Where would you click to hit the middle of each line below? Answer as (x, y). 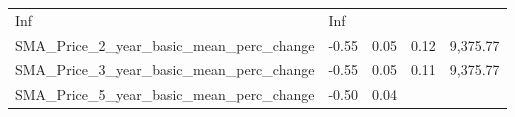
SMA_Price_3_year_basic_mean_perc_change (165, 69)
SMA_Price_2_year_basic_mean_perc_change (165, 44)
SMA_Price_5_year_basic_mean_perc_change (165, 94)
